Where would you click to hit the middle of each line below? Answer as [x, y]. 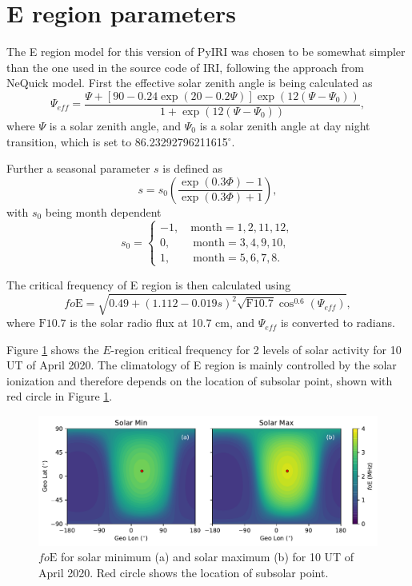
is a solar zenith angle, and [115, 125]
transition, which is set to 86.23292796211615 [117, 141]
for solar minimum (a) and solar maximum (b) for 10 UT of [207, 557]
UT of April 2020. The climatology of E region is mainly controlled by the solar [202, 365]
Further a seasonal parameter [78, 168]
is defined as [193, 168]
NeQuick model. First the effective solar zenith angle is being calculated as [190, 83]
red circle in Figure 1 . [60, 396]
